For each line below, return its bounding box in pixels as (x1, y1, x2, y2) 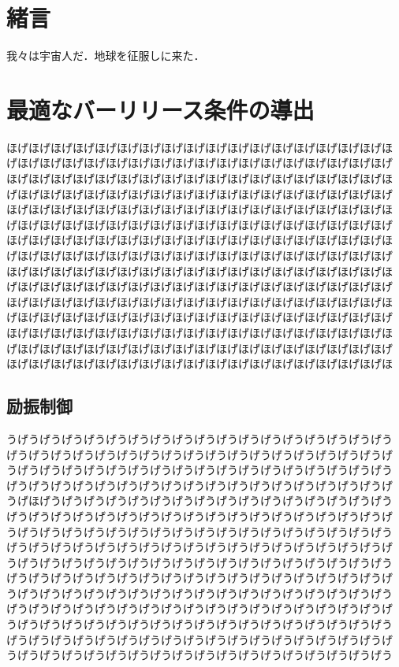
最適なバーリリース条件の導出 (6, 93, 315, 125)
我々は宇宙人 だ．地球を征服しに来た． (6, 47, 205, 64)
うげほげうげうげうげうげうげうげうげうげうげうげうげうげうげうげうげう (6, 492, 393, 509)
